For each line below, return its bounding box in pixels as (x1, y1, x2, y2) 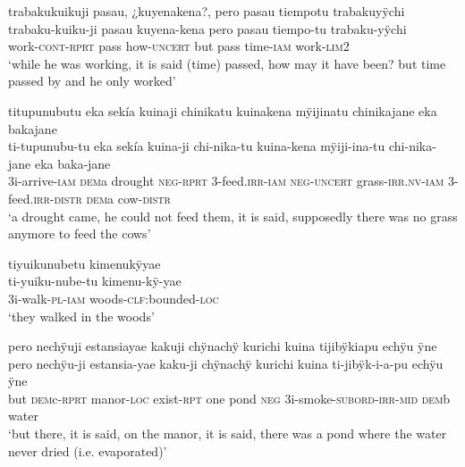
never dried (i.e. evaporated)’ (8, 441, 167, 460)
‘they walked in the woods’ (8, 306, 155, 325)
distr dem (54, 188, 108, 207)
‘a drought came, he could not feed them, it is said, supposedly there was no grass (8, 206, 458, 225)
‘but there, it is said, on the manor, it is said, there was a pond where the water (8, 424, 447, 443)
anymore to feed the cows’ (8, 224, 151, 243)
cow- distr (117, 188, 171, 207)
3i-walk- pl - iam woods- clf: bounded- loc (8, 288, 219, 307)
